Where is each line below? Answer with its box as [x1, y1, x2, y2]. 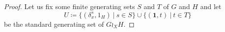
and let [200, 1, 222, 11]
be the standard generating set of [4, 19, 104, 29]
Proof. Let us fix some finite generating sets [4, 1, 135, 11]
